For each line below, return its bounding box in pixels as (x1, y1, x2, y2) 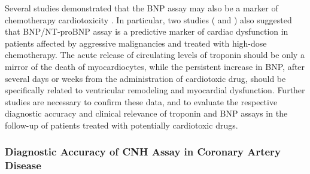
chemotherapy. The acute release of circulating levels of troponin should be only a (5, 48, 305, 61)
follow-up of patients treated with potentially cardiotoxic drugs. (5, 118, 238, 131)
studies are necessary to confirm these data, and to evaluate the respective (5, 95, 278, 108)
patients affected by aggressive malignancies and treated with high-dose (5, 36, 267, 49)
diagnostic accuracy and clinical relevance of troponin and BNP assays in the (5, 107, 288, 120)
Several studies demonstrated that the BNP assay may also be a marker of (5, 2, 278, 14)
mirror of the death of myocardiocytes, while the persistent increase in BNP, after (5, 60, 305, 72)
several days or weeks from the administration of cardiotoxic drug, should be (5, 72, 286, 84)
